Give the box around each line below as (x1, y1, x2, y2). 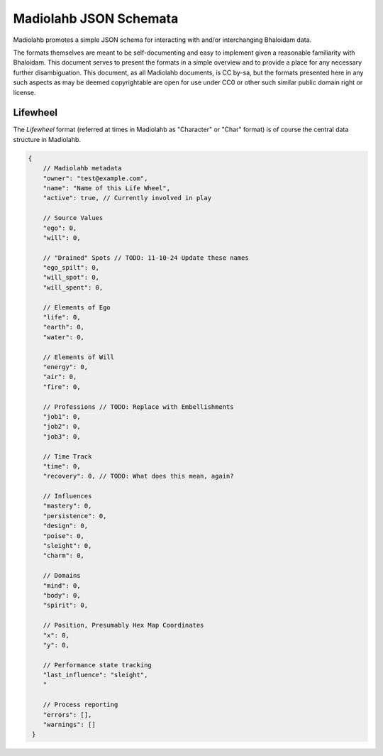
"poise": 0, (43, 532, 85, 539)
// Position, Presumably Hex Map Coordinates (43, 621, 204, 630)
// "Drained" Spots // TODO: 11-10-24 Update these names (43, 253, 249, 262)
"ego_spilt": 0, (43, 263, 99, 272)
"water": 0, (43, 333, 85, 341)
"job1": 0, (43, 412, 81, 420)
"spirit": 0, (43, 601, 89, 610)
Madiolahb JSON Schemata (13, 11, 179, 26)
